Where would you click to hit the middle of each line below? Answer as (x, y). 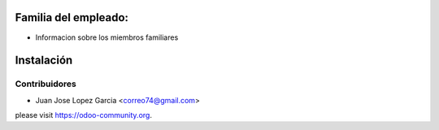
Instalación (44, 61)
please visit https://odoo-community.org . (83, 115)
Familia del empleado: (72, 17)
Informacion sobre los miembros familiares (107, 37)
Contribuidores (46, 84)
